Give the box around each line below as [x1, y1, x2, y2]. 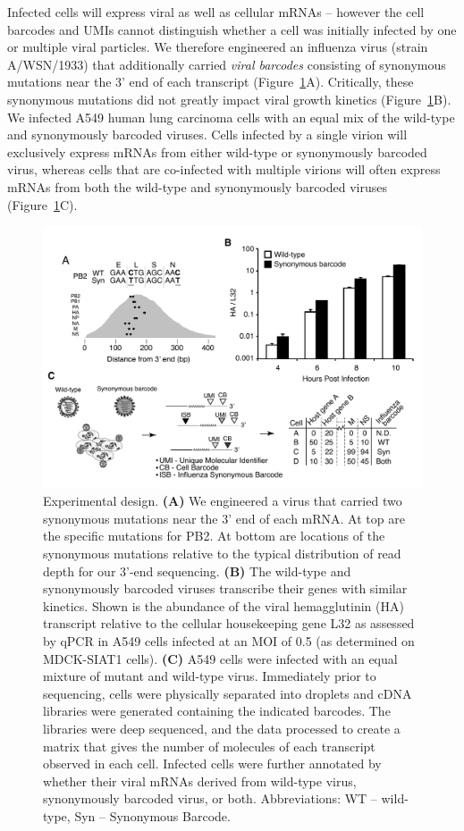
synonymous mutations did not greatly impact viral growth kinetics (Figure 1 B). [7, 89, 451, 108]
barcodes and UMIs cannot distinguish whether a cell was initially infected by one [7, 20, 457, 38]
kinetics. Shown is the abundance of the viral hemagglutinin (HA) [43, 596, 404, 615]
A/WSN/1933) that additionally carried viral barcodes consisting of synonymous [7, 55, 446, 73]
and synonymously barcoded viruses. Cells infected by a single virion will [7, 125, 408, 144]
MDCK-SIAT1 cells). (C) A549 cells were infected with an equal [43, 649, 398, 667]
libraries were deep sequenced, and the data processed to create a [43, 719, 401, 737]
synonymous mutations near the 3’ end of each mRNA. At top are [43, 508, 405, 527]
